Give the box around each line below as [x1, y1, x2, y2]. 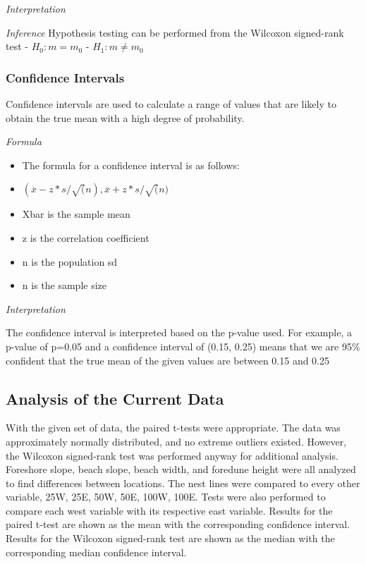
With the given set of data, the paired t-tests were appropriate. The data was [6, 420, 341, 435]
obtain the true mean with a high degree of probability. [6, 110, 245, 125]
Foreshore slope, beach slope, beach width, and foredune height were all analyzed [6, 462, 356, 477]
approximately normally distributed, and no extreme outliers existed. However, [6, 434, 347, 448]
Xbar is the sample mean [22, 207, 130, 221]
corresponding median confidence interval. [6, 544, 187, 559]
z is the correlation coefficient [22, 230, 150, 245]
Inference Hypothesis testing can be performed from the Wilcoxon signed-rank [6, 25, 344, 39]
